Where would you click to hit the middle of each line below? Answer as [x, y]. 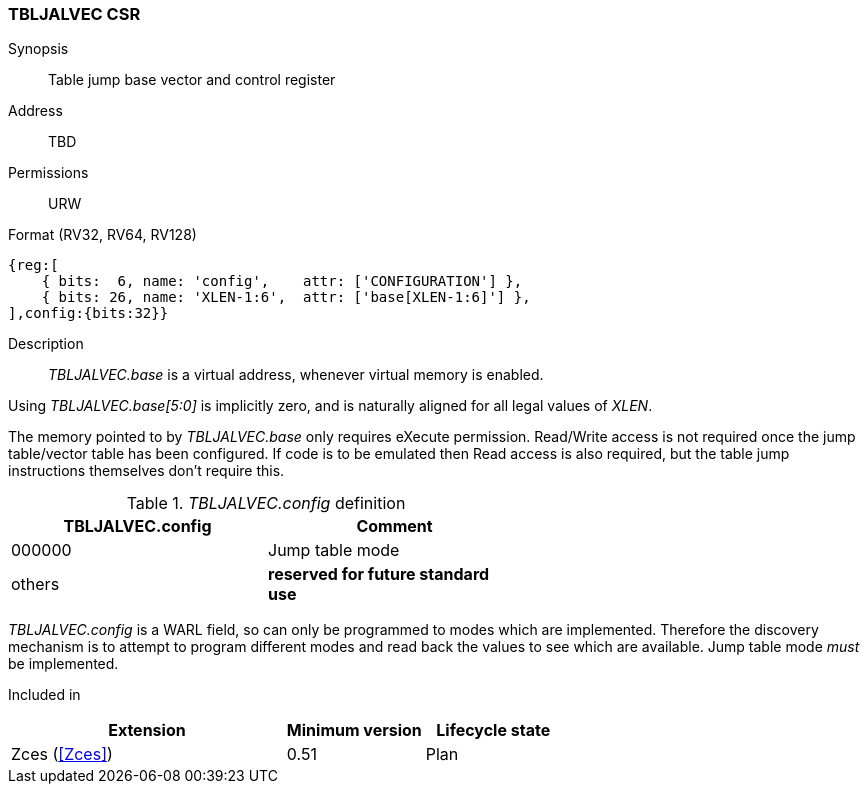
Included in [44, 695]
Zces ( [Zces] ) [62, 754]
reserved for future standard [379, 574]
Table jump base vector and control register [192, 80]
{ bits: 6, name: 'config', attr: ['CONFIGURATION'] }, [282, 281]
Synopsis [38, 49]
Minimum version [354, 730]
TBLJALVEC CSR [74, 14]
